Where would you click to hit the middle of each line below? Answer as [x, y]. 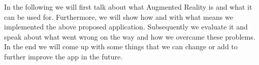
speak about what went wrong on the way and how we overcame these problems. [130, 36]
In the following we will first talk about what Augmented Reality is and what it [128, 7]
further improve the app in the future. [63, 56]
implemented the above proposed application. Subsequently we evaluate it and [126, 27]
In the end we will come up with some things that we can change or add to [121, 46]
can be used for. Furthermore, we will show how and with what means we [119, 17]
